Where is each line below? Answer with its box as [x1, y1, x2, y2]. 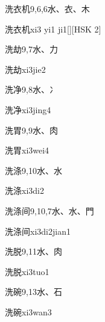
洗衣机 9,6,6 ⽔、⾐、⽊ [5, 2, 90, 14]
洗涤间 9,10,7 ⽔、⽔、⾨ [5, 204, 94, 217]
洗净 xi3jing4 [5, 103, 51, 116]
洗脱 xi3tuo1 [5, 265, 49, 277]
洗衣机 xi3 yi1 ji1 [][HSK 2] [5, 22, 101, 35]
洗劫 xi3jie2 [5, 63, 46, 75]
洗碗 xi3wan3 [5, 305, 52, 318]
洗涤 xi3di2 [5, 184, 44, 197]
